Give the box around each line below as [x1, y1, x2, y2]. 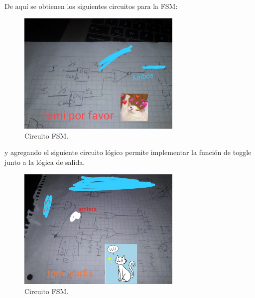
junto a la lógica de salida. [4, 156, 85, 167]
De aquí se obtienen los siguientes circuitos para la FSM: [4, 1, 178, 11]
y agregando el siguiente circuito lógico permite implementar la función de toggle [4, 147, 252, 157]
